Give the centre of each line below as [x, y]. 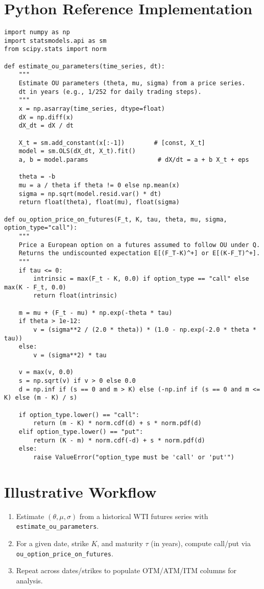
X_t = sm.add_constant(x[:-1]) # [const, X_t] [112, 143]
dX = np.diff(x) [46, 117]
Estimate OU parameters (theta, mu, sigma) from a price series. [132, 83]
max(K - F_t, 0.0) [35, 287]
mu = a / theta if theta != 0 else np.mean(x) [99, 185]
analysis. [29, 580]
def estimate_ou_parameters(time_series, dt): [85, 66]
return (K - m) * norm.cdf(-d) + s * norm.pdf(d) [119, 440]
